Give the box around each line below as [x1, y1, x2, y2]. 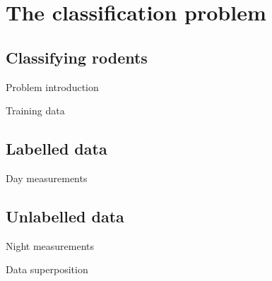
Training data [6, 103, 65, 118]
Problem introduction [6, 79, 99, 94]
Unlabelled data [6, 205, 124, 227]
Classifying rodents [6, 46, 148, 68]
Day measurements [6, 170, 88, 185]
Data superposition [6, 262, 88, 277]
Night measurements [6, 238, 95, 253]
